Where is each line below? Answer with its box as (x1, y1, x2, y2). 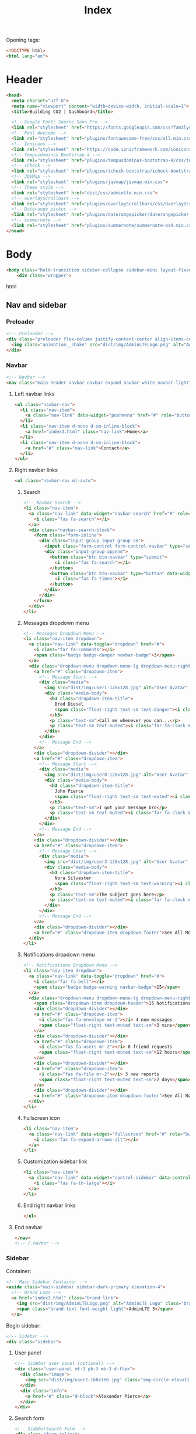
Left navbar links (14, 390, 55, 397)
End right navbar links (23, 1202, 76, 1209)
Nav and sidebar (6, 300, 67, 310)
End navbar (14, 1223, 43, 1230)
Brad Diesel (54, 701, 84, 707)
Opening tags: (6, 36, 40, 44)
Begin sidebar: (6, 1322, 41, 1329)
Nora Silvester (54, 875, 92, 881)
